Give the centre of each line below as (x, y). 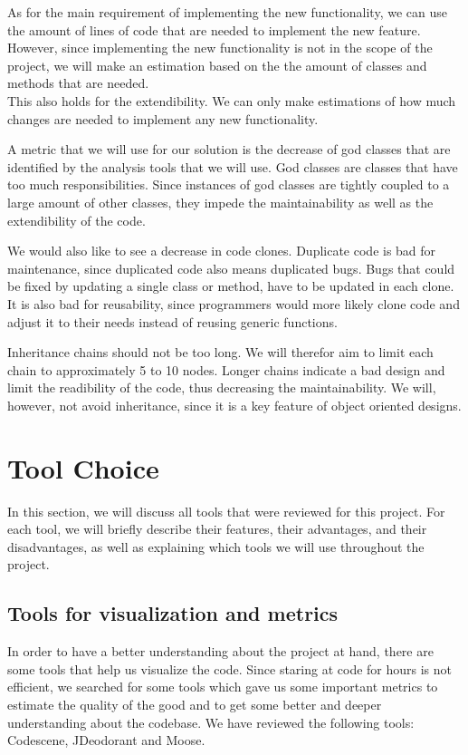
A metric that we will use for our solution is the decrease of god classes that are (229, 149)
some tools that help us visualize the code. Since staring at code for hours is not (230, 668)
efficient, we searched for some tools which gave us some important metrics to (223, 687)
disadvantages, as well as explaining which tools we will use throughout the (216, 546)
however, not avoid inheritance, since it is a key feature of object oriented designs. (234, 405)
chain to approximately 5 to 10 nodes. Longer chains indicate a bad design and (226, 369)
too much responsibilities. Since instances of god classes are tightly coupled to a (229, 184)
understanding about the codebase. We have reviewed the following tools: (211, 722)
